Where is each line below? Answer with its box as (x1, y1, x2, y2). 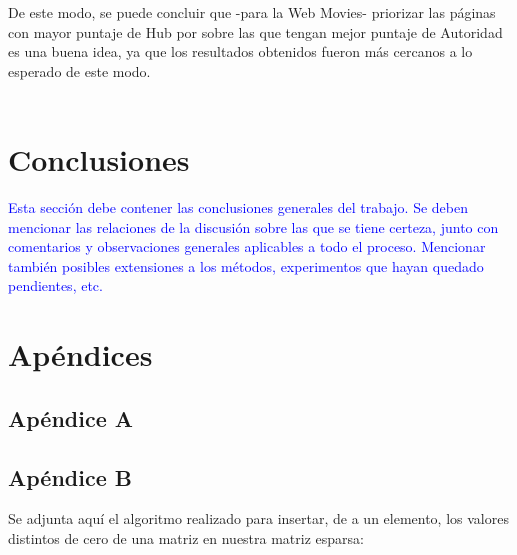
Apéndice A (8, 402, 134, 433)
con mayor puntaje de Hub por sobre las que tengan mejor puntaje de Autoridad (8, 21, 503, 42)
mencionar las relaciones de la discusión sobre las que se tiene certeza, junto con (8, 216, 499, 237)
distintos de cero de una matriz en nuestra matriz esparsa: (8, 528, 364, 549)
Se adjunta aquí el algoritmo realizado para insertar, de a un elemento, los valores (8, 508, 509, 529)
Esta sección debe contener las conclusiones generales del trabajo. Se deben (8, 197, 469, 218)
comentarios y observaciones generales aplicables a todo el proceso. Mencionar (8, 236, 486, 257)
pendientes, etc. (8, 275, 103, 296)
